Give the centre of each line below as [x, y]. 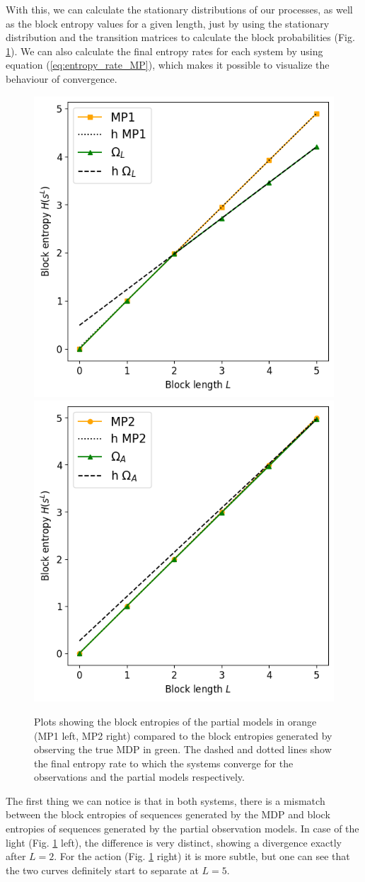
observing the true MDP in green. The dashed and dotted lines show [183, 749]
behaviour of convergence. [62, 78]
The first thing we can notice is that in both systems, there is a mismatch [166, 800]
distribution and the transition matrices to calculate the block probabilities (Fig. [180, 37]
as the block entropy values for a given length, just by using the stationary [168, 23]
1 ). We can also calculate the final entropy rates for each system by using [164, 51]
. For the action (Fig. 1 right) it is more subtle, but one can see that [202, 856]
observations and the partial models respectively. [139, 777]
